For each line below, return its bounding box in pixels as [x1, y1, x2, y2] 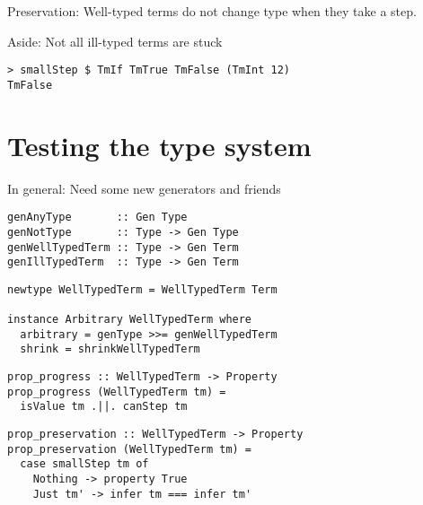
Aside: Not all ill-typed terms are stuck [7, 31, 223, 50]
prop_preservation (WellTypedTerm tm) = [7, 442, 252, 456]
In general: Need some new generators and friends [7, 178, 281, 197]
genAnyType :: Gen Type [7, 211, 188, 224]
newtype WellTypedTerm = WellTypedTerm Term [7, 283, 278, 296]
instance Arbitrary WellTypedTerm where [7, 313, 252, 327]
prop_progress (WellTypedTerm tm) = [7, 385, 226, 398]
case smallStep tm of [20, 457, 149, 471]
